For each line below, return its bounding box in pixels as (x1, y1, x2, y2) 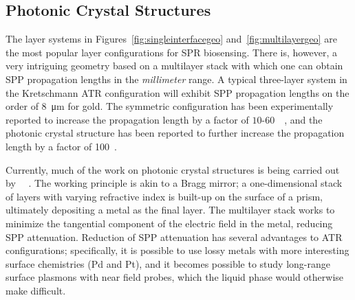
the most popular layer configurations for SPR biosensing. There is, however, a (6, 45, 338, 59)
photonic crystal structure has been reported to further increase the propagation (6, 126, 345, 140)
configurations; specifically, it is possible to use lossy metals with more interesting (6, 243, 349, 257)
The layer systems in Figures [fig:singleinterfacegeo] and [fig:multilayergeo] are (6, 32, 337, 46)
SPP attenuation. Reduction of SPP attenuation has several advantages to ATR (6, 229, 343, 244)
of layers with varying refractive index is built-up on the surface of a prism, (6, 189, 323, 203)
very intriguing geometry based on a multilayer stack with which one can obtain (6, 58, 343, 73)
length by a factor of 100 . (6, 139, 117, 153)
